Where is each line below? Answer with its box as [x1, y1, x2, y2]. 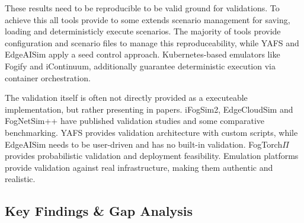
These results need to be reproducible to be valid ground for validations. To [5, 2, 280, 14]
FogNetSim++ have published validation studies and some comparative [5, 114, 265, 127]
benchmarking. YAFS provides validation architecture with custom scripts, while [5, 126, 298, 138]
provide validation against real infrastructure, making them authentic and [5, 161, 273, 173]
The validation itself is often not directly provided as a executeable [5, 91, 248, 104]
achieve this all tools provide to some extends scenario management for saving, [5, 13, 290, 26]
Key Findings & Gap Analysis [5, 202, 193, 220]
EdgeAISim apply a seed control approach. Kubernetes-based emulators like [5, 48, 280, 60]
